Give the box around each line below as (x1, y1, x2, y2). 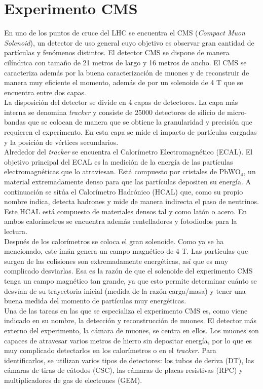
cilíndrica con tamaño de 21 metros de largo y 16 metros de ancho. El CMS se (4, 57, 247, 67)
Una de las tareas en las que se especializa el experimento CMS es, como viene (4, 305, 248, 316)
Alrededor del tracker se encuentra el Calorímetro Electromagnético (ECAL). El (4, 146, 253, 157)
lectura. (4, 226, 27, 236)
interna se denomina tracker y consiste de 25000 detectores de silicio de (4, 106, 225, 117)
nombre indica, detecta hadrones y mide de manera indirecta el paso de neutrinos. (4, 196, 259, 207)
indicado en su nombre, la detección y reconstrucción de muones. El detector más (4, 315, 257, 326)
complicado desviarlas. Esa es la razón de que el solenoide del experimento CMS (4, 265, 253, 276)
